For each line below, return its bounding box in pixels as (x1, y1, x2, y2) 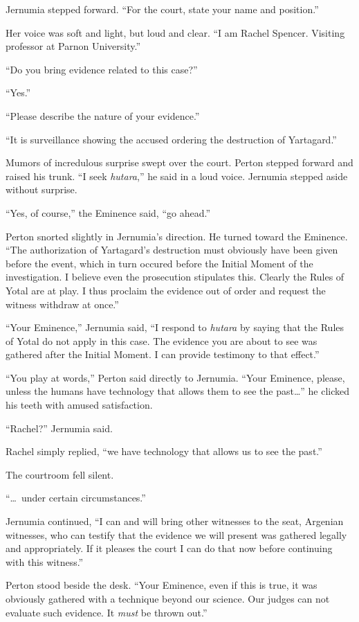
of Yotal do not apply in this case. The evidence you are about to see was (6, 333, 317, 348)
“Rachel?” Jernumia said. (6, 420, 113, 435)
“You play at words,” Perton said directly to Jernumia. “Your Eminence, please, (6, 370, 345, 384)
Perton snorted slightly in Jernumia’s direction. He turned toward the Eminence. (6, 229, 348, 243)
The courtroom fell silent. (6, 467, 114, 481)
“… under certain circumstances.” (6, 490, 146, 505)
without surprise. (6, 182, 77, 197)
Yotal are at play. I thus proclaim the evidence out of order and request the (6, 283, 326, 297)
